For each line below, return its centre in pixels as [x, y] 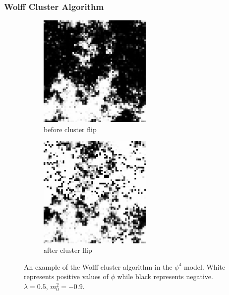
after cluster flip [68, 250]
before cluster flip [70, 129]
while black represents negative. [165, 276]
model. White [204, 266]
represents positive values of [66, 276]
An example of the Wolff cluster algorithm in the [98, 266]
